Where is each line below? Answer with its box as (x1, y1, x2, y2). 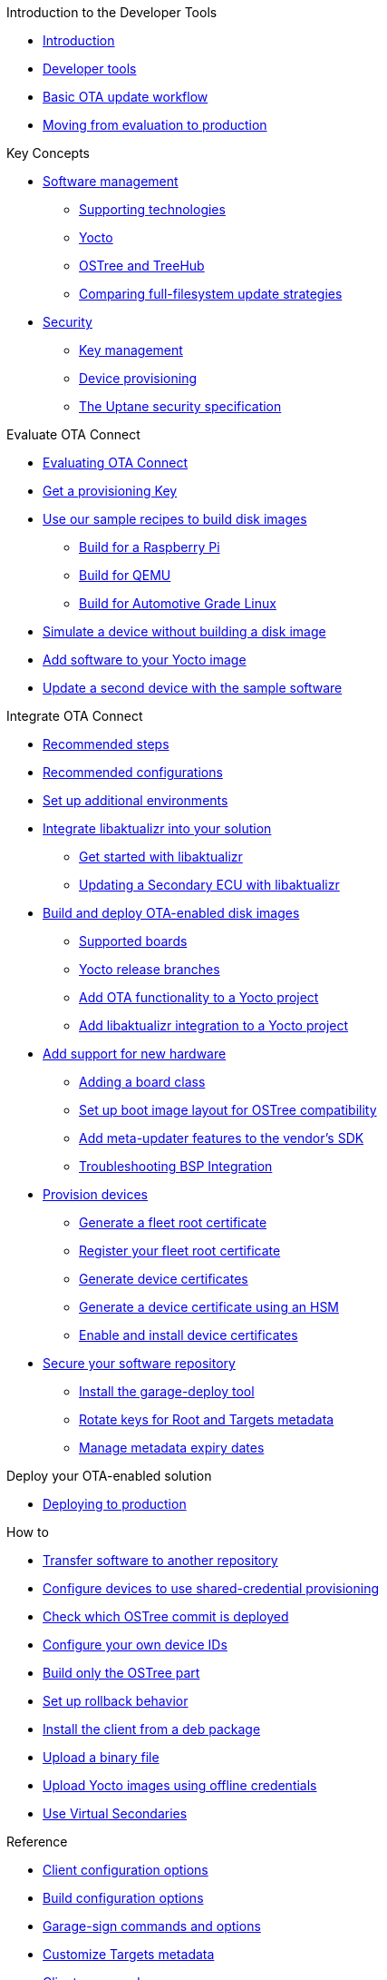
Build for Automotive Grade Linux (79, 596, 276, 611)
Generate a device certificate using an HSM (79, 1299, 340, 1315)
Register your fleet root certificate (79, 1243, 281, 1258)
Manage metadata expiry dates (79, 1440, 265, 1455)
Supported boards (79, 933, 188, 949)
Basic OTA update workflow (43, 89, 208, 104)
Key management (79, 342, 183, 358)
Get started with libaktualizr (79, 849, 243, 864)
